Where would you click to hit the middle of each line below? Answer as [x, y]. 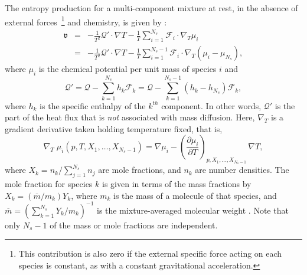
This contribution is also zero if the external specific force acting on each [150, 253]
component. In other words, [211, 105]
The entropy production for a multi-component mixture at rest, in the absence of [151, 8]
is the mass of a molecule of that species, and [195, 195]
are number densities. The [242, 170]
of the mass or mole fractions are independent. [134, 225]
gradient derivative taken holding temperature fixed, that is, [114, 128]
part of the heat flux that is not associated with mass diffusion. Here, [130, 117]
